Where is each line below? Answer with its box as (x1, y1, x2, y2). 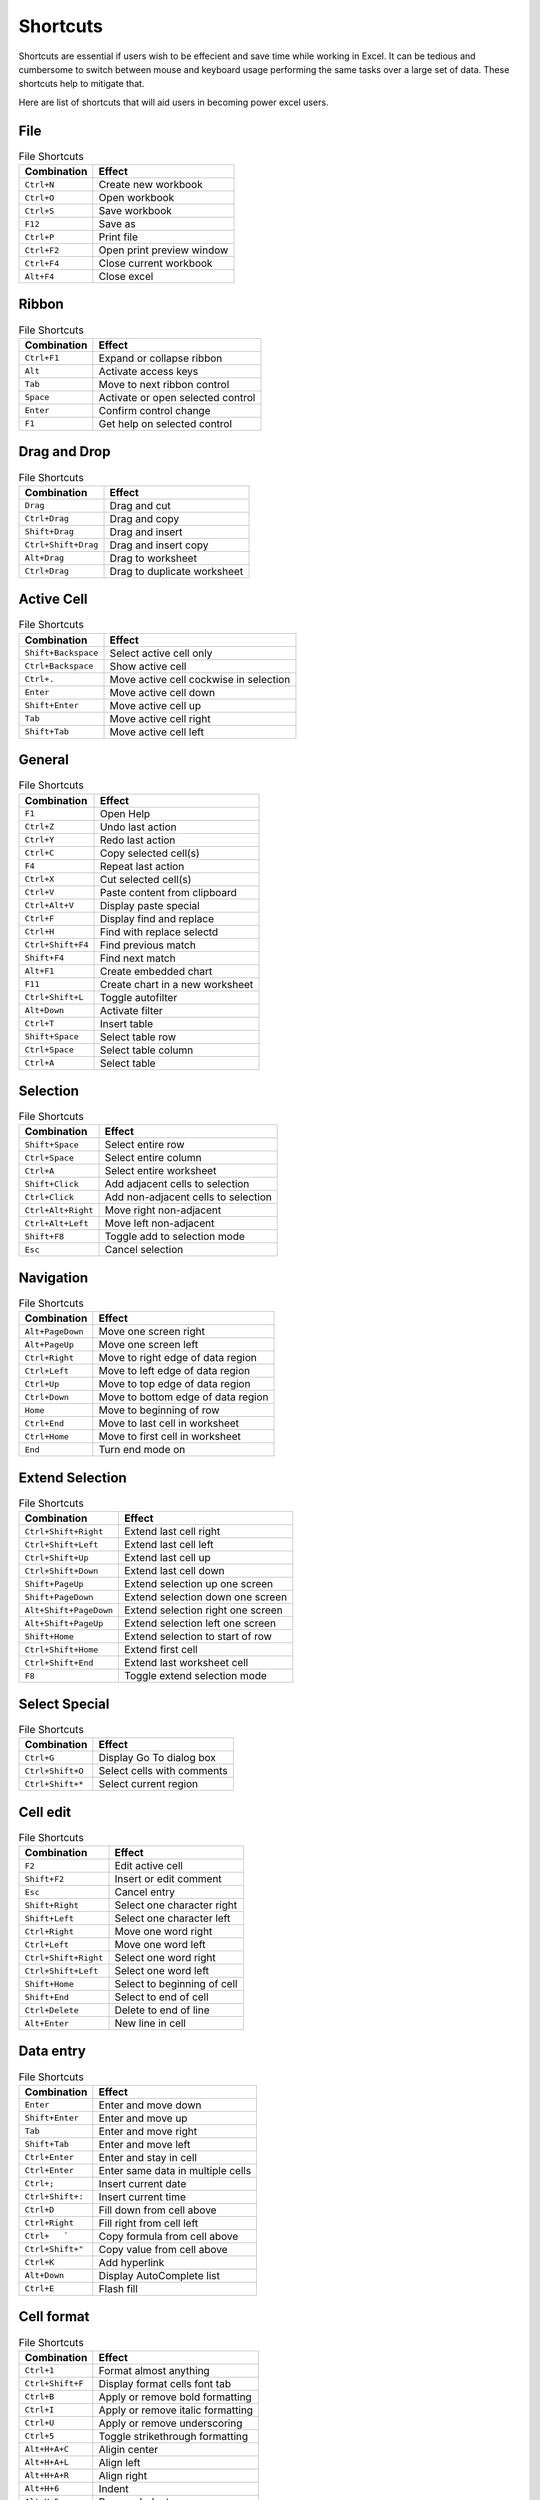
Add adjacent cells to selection (104, 1177, 250, 1191)
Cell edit (18, 1803, 72, 1820)
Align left (98, 2455, 141, 2469)
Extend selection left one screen (124, 1616, 277, 1630)
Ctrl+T (24, 1018, 55, 1029)
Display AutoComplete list (98, 2268, 220, 2282)
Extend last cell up (124, 1551, 211, 1565)
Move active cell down (109, 685, 215, 699)
